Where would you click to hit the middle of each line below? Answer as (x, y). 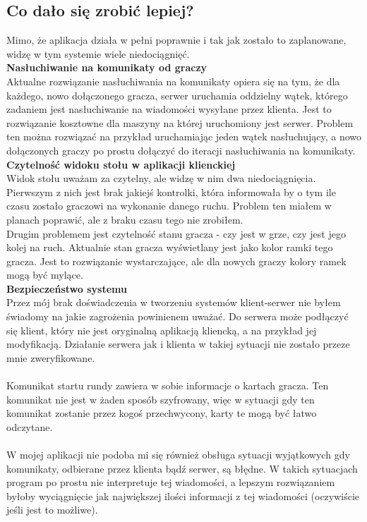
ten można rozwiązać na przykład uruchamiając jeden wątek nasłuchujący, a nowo (184, 136)
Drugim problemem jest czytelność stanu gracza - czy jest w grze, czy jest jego (176, 233)
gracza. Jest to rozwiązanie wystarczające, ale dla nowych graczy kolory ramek (176, 261)
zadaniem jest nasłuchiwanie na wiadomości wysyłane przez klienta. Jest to (169, 109)
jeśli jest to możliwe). (52, 510)
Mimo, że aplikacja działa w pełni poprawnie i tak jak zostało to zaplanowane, (176, 40)
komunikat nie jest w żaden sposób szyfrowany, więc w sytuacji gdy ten (161, 399)
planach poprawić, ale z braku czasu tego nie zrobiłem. (125, 219)
